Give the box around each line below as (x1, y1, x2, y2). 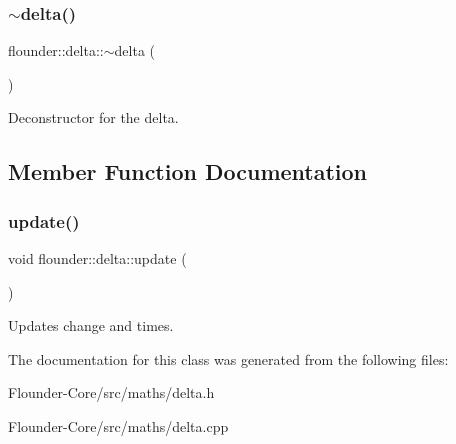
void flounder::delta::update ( (8, 248, 187, 268)
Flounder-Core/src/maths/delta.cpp (8, 415, 229, 436)
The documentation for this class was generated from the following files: (8, 348, 449, 369)
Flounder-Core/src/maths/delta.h (8, 382, 215, 403)
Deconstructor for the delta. (8, 107, 179, 128)
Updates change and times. (8, 315, 174, 336)
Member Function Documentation (8, 156, 368, 187)
